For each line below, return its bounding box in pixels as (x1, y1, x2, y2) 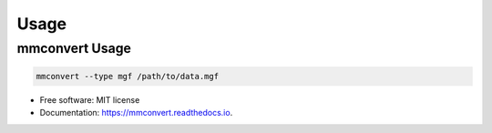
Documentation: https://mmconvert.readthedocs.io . (39, 107, 233, 118)
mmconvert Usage (16, 40, 132, 56)
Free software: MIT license (39, 94, 140, 105)
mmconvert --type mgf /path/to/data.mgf (36, 71, 219, 81)
